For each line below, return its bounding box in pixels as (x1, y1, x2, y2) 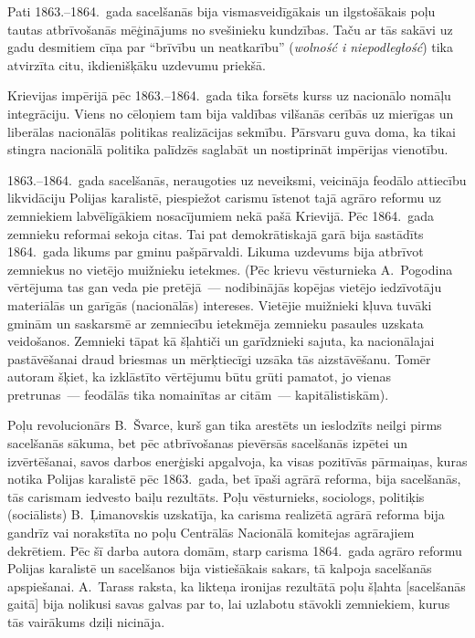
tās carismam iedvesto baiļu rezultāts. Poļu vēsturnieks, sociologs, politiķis (7, 486, 425, 506)
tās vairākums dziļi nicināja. (7, 612, 165, 631)
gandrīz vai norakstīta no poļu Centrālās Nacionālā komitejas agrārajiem (7, 523, 415, 542)
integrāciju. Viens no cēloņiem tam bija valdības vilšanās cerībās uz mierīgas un (7, 103, 454, 122)
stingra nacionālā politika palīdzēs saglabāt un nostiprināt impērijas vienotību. (7, 140, 449, 159)
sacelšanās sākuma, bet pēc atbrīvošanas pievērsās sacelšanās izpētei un (7, 434, 407, 453)
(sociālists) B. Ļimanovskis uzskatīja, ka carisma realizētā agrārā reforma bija (7, 505, 445, 524)
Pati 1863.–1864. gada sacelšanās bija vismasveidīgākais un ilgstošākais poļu (7, 2, 436, 20)
